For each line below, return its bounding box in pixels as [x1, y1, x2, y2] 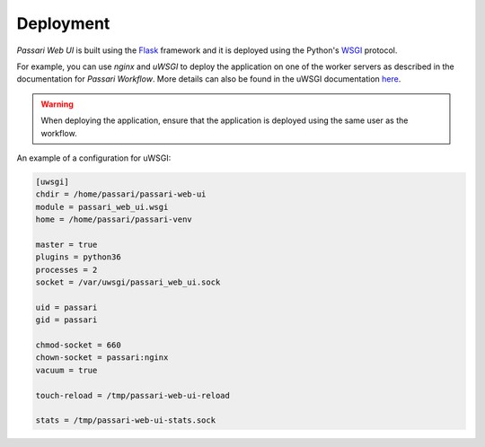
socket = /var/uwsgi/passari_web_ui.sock [35, 277, 221, 287]
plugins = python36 [35, 252, 121, 262]
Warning [40, 99, 74, 110]
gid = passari [35, 315, 98, 325]
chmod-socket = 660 [35, 339, 121, 350]
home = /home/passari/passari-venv [35, 215, 192, 224]
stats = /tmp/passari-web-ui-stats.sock [35, 416, 216, 425]
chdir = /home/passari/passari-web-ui [35, 189, 207, 199]
